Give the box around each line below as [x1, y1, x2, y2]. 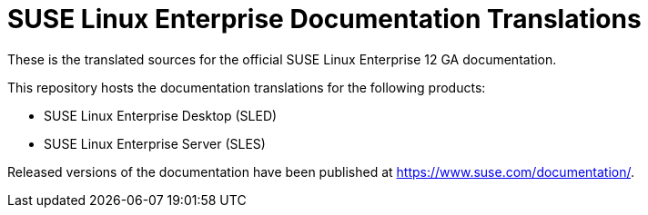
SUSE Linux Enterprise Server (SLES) [44, 135, 266, 151]
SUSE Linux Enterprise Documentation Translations [7, 4, 642, 34]
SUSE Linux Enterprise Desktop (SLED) [44, 107, 278, 123]
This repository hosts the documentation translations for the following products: [7, 79, 486, 95]
